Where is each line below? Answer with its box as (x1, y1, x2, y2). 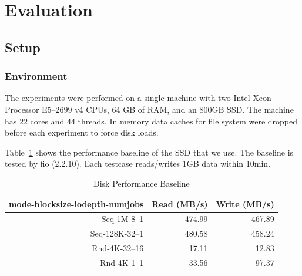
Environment (5, 69, 68, 83)
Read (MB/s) (152, 197, 208, 210)
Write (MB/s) (216, 197, 274, 210)
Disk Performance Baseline (93, 177, 190, 189)
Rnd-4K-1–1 (100, 256, 144, 268)
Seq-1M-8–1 (101, 213, 144, 225)
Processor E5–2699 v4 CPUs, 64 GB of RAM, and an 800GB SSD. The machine (5, 103, 294, 115)
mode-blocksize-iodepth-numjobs (9, 197, 144, 210)
